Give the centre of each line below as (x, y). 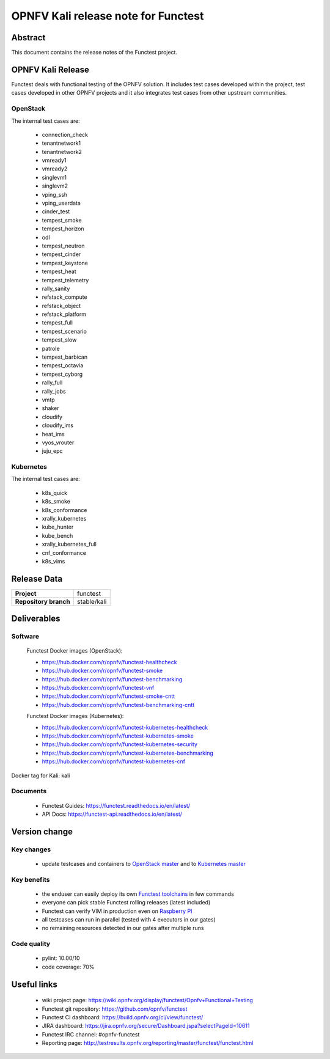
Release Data (37, 578)
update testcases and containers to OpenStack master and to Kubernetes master (144, 863)
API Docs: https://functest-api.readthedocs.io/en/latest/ (112, 814)
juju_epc (52, 451)
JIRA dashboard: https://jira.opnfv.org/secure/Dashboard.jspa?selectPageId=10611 (146, 1026)
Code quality (31, 944)
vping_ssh (55, 194)
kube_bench (57, 535)
